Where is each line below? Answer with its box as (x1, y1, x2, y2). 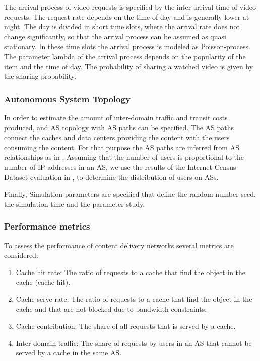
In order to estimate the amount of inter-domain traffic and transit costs (4, 112, 228, 122)
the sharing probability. (4, 71, 76, 81)
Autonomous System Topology (4, 92, 131, 105)
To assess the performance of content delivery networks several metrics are (4, 240, 234, 250)
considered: (4, 250, 38, 260)
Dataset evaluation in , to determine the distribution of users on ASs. (4, 171, 219, 182)
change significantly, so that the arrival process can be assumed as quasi (4, 31, 226, 41)
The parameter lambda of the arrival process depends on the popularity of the (4, 51, 246, 61)
